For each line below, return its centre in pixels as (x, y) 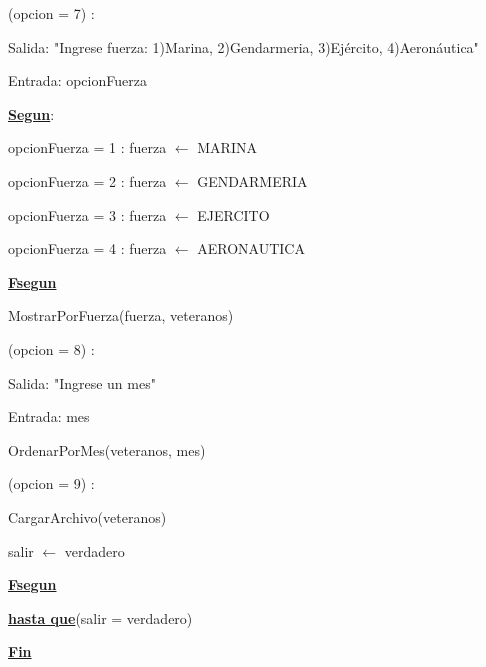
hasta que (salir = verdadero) (100, 617)
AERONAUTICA (251, 248)
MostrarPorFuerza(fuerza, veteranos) (121, 315)
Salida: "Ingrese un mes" (82, 382)
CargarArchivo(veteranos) (87, 516)
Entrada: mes (49, 416)
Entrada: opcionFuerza (77, 80)
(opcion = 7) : (51, 13)
